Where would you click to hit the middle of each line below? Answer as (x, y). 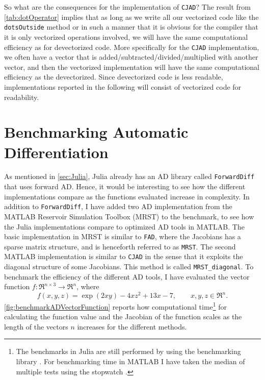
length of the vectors (36, 326)
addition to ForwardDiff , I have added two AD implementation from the (118, 206)
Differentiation (56, 152)
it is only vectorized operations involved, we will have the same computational (126, 36)
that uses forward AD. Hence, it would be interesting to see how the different (125, 186)
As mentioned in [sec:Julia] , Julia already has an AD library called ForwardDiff (129, 176)
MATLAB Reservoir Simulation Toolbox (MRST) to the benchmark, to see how (129, 216)
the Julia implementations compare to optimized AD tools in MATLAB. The (124, 226)
